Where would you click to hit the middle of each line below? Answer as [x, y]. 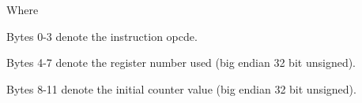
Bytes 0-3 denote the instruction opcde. [102, 36]
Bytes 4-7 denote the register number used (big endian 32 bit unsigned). [181, 63]
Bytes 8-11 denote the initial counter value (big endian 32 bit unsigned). [181, 88]
